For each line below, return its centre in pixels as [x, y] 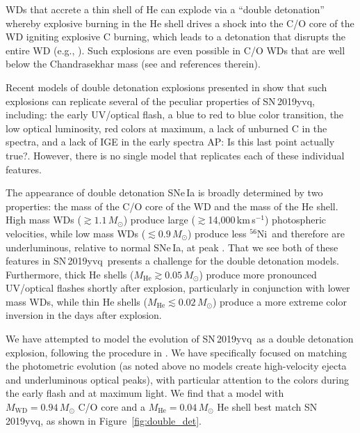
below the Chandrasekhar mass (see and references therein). [133, 64]
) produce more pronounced [258, 274]
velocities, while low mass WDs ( [76, 233]
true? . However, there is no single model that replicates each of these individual [175, 155]
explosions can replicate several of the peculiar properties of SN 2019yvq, [161, 101]
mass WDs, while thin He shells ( [76, 301]
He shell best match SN [267, 407]
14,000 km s [232, 220]
